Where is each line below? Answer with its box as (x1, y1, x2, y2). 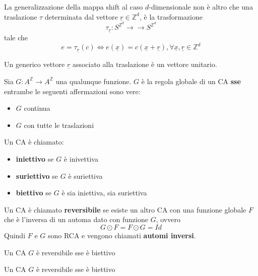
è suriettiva (68, 170, 103, 181)
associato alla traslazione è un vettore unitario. (72, 59, 217, 70)
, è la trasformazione (139, 11, 203, 22)
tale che (4, 32, 28, 43)
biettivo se (16, 187, 52, 198)
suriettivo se (16, 170, 58, 181)
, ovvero (156, 214, 180, 225)
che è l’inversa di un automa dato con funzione (4, 214, 148, 225)
